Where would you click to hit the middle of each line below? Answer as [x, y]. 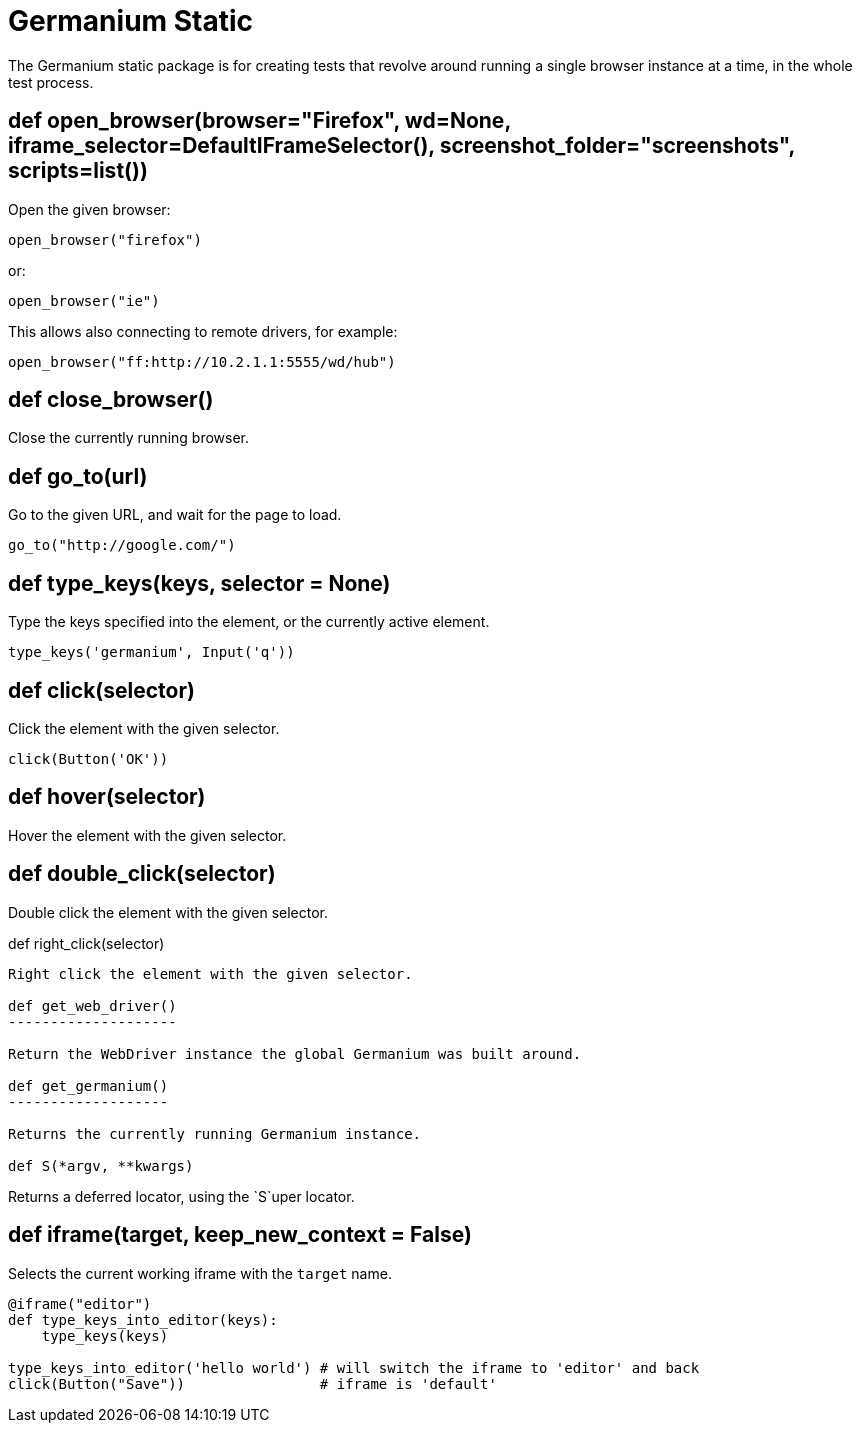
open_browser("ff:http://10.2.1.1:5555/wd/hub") [202, 361]
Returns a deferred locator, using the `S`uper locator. [181, 1196]
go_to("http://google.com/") [122, 545]
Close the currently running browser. [129, 438]
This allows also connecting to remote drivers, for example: [203, 331]
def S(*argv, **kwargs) [101, 1165]
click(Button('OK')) [88, 758]
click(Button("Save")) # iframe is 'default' [252, 1383]
